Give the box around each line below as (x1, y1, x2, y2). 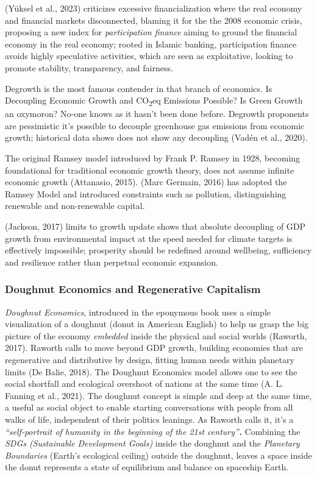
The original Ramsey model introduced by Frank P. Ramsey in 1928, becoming (5, 152, 301, 164)
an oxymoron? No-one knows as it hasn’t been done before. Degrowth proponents (5, 107, 309, 120)
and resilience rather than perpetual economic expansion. (5, 255, 218, 268)
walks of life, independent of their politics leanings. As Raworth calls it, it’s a (5, 412, 294, 425)
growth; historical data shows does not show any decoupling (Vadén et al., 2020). (5, 131, 308, 144)
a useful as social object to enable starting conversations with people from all (5, 401, 293, 414)
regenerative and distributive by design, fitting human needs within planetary (5, 353, 294, 366)
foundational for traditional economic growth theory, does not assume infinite (5, 163, 294, 176)
